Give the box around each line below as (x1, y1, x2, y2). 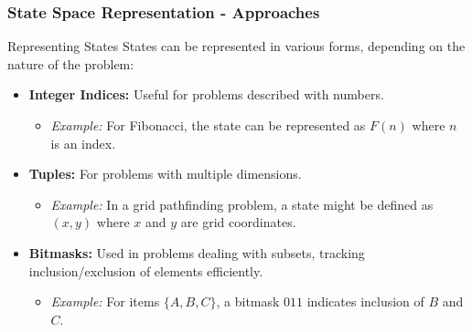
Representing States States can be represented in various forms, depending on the (7, 36, 466, 56)
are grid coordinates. (180, 213, 296, 232)
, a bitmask (216, 292, 280, 311)
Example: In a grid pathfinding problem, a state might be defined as (50, 194, 434, 213)
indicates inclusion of (306, 292, 424, 311)
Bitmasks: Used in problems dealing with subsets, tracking (28, 243, 365, 262)
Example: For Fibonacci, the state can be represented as (50, 116, 366, 134)
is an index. (50, 133, 116, 152)
